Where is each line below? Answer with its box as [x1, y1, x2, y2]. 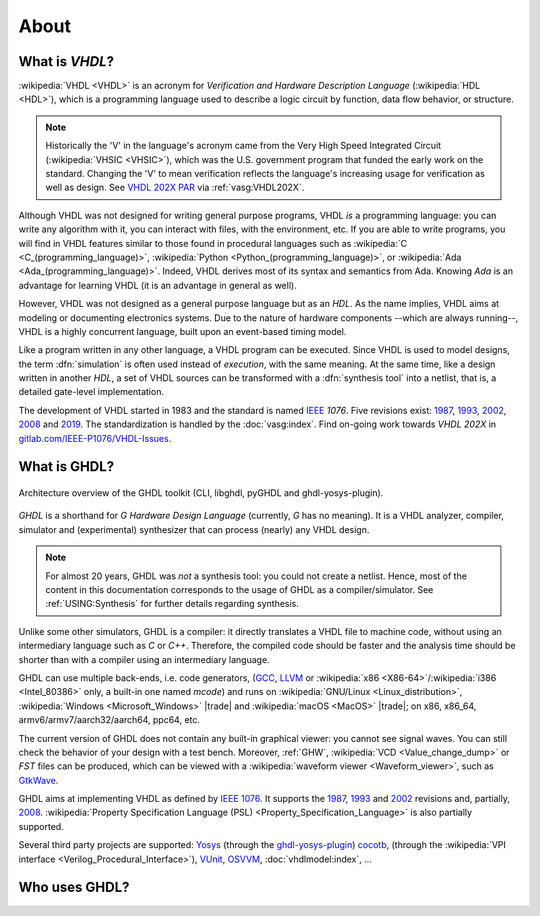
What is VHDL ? [18, 53, 115, 70]
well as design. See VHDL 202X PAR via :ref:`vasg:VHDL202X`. [45, 181, 305, 194]
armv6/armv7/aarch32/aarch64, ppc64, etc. [18, 714, 200, 726]
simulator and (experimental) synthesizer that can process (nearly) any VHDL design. [18, 523, 370, 535]
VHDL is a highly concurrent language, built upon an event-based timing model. [18, 325, 347, 337]
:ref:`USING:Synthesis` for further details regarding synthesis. [45, 598, 300, 610]
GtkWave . [18, 774, 59, 786]
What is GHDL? [18, 458, 115, 475]
